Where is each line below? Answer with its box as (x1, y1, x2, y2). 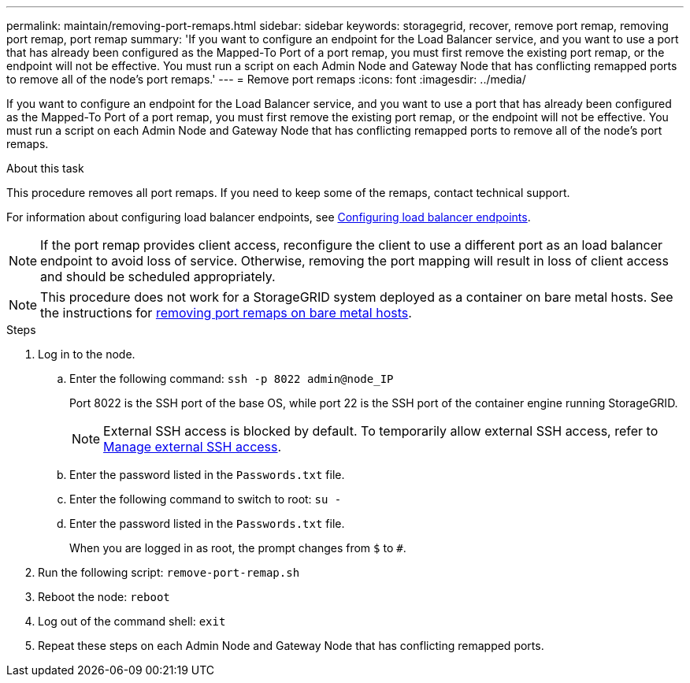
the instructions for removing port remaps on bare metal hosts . (40, 305, 412, 321)
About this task (6, 161, 84, 175)
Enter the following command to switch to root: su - (69, 492, 342, 506)
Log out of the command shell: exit (38, 614, 226, 628)
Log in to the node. (38, 347, 135, 361)
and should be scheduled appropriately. (40, 269, 276, 284)
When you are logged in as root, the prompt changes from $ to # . (69, 541, 406, 555)
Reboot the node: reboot (38, 590, 170, 603)
